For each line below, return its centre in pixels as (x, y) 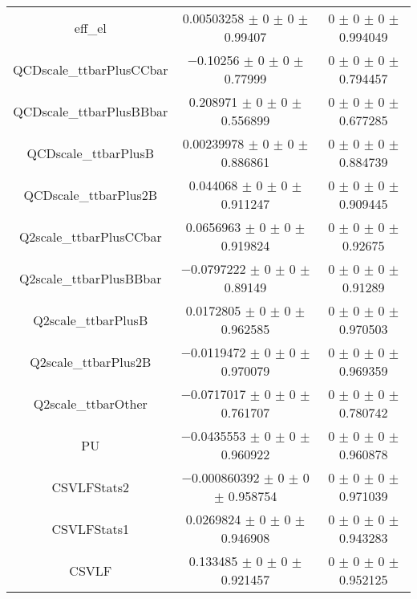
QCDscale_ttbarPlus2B (91, 194)
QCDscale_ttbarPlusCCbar (91, 69)
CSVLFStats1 (91, 528)
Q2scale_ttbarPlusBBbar (91, 278)
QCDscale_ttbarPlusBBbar (91, 111)
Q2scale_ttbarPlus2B (91, 361)
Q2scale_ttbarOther (90, 403)
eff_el (90, 27)
